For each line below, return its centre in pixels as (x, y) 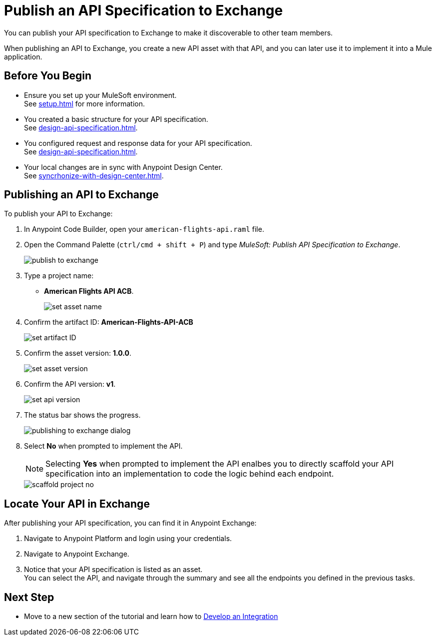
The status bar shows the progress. (82, 415)
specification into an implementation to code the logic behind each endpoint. (190, 474)
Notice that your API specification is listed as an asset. (113, 570)
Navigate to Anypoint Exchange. (77, 554)
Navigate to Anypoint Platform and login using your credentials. (128, 539)
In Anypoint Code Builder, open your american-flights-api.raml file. (144, 229)
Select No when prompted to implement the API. (103, 446)
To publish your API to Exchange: (58, 214)
